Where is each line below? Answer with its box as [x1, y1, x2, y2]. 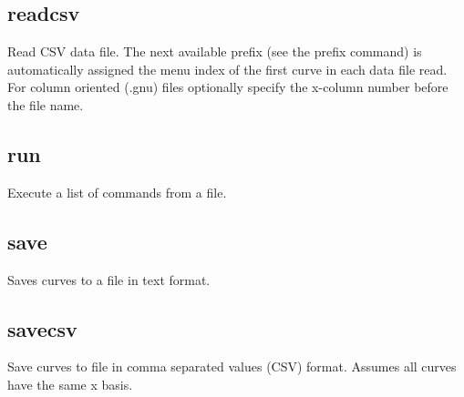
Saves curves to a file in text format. [7, 270, 211, 289]
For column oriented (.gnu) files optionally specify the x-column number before [7, 77, 449, 97]
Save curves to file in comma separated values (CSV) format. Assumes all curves [7, 357, 457, 376]
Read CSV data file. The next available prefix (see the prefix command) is [7, 42, 422, 61]
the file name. [7, 95, 84, 114]
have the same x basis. [7, 374, 133, 393]
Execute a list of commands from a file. [7, 182, 227, 201]
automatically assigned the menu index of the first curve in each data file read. [7, 59, 448, 78]
